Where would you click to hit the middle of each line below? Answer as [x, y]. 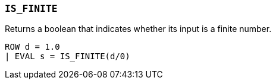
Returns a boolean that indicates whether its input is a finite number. [138, 29]
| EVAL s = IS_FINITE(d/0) [68, 56]
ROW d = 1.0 [32, 47]
